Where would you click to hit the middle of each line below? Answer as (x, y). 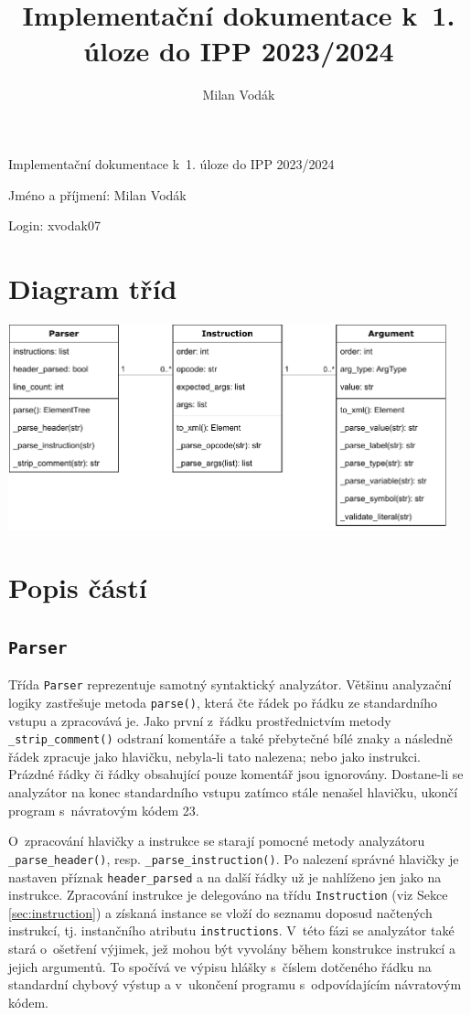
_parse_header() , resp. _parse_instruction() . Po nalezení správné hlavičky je (234, 858)
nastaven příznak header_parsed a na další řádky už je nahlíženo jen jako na (225, 876)
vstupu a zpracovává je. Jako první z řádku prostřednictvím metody (200, 720)
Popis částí (78, 588)
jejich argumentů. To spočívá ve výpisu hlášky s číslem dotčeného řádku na (220, 966)
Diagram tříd (93, 288)
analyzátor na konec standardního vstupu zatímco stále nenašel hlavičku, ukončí (233, 792)
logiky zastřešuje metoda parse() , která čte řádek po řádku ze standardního (223, 702)
